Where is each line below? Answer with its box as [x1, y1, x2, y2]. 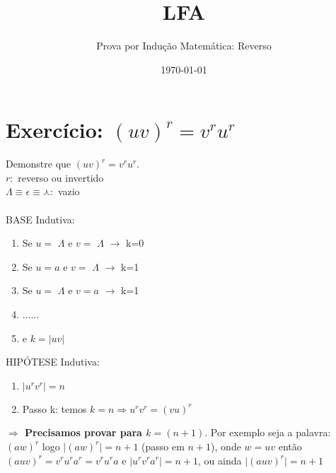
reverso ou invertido [18, 170, 104, 185]
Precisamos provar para [25, 425, 142, 440]
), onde [211, 438, 241, 453]
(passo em [141, 438, 185, 453]
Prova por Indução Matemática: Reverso [96, 38, 272, 53]
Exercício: [6, 115, 103, 144]
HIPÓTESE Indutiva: [6, 354, 100, 369]
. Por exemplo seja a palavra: [204, 425, 331, 440]
